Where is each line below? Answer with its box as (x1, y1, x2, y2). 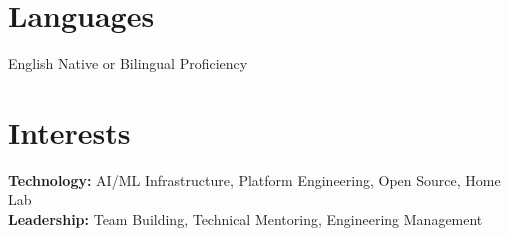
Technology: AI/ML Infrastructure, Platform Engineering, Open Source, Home (8, 169, 501, 190)
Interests (8, 111, 131, 152)
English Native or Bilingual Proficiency (8, 53, 248, 74)
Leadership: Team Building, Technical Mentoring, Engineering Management (8, 209, 483, 230)
